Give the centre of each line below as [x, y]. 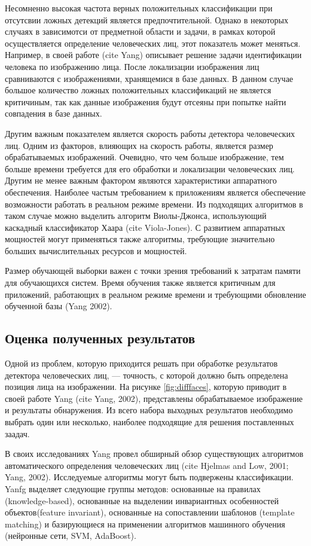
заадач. [17, 433]
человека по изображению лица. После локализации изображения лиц [132, 66]
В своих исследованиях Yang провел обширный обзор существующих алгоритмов [154, 454]
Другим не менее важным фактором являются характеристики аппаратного [141, 180]
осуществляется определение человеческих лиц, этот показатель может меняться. [153, 43]
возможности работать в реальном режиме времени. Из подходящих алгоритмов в [154, 204]
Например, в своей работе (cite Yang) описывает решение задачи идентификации [153, 55]
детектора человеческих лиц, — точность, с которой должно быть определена [147, 375]
